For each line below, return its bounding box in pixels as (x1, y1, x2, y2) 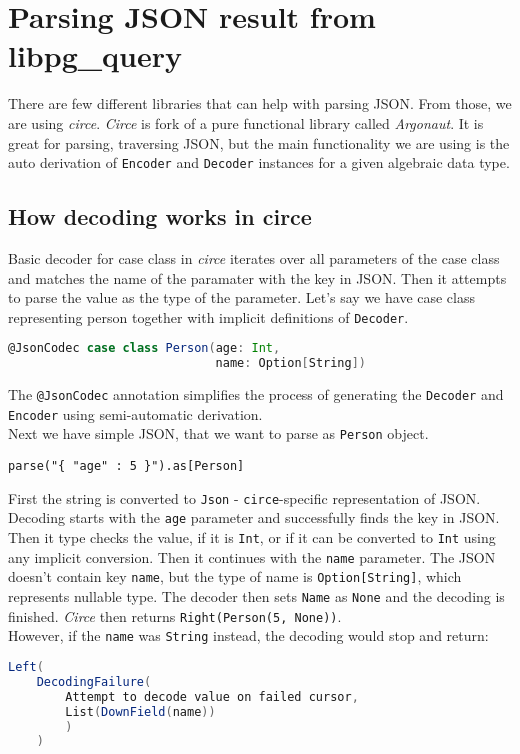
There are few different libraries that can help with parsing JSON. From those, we (8, 93, 512, 114)
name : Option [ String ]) (215, 356, 366, 371)
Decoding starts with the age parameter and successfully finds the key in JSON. (8, 507, 500, 528)
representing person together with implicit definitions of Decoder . (8, 306, 409, 327)
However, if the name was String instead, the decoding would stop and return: (8, 625, 489, 646)
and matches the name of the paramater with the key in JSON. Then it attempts (8, 267, 507, 288)
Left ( (8, 660, 44, 675)
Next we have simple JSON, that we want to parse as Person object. (8, 423, 429, 444)
